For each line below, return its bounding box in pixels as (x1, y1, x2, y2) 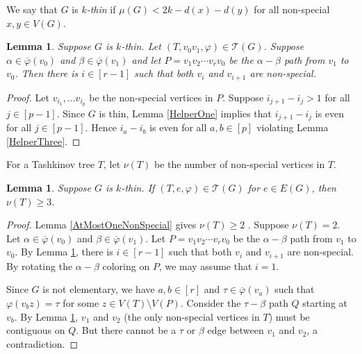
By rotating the (6, 258, 73, 273)
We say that (6, 2, 58, 16)
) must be (268, 309, 310, 323)
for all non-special (254, 2, 330, 16)
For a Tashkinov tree (6, 157, 95, 171)
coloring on (102, 258, 150, 273)
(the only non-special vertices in (124, 309, 260, 323)
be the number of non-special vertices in (154, 157, 325, 171)
